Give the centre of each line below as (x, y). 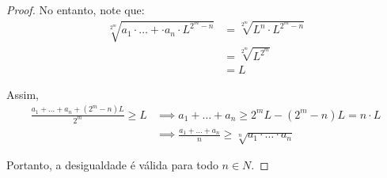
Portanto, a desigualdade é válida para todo (112, 165)
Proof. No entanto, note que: (76, 9)
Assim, (23, 94)
